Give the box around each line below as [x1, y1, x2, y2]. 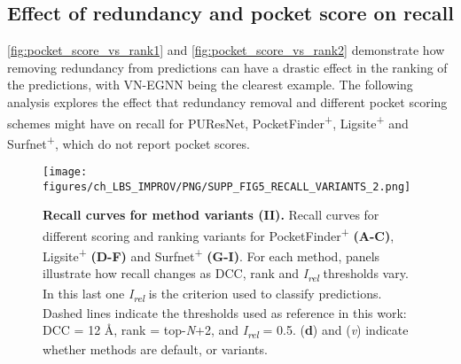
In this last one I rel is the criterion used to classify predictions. [43, 283, 382, 305]
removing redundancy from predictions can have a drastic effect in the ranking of [7, 58, 448, 76]
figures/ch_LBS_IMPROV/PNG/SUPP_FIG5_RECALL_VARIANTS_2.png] [43, 180, 411, 193]
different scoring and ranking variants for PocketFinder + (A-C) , [43, 223, 395, 244]
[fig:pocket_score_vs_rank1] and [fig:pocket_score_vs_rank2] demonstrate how [7, 41, 445, 59]
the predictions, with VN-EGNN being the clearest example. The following [7, 75, 413, 94]
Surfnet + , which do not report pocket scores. [7, 131, 250, 152]
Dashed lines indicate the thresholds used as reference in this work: [43, 303, 407, 321]
